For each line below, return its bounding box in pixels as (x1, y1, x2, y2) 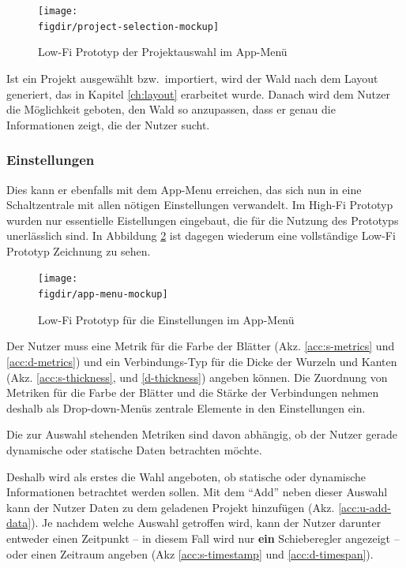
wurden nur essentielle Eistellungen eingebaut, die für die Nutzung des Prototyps (6, 211, 399, 228)
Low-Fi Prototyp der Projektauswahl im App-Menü (38, 43, 288, 60)
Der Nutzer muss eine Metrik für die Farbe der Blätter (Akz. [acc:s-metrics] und (6, 338, 395, 354)
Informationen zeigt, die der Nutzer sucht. (6, 116, 210, 133)
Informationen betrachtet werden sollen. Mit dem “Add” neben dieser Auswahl (6, 484, 388, 500)
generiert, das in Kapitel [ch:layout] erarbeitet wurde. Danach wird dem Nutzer (6, 85, 390, 102)
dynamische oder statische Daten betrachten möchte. (6, 441, 262, 458)
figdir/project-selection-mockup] (38, 21, 220, 32)
